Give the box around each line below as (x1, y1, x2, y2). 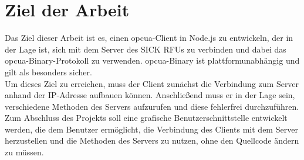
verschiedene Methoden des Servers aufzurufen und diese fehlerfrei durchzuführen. (5, 100, 299, 112)
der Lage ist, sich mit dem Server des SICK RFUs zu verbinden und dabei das (5, 43, 286, 55)
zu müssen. (5, 146, 44, 158)
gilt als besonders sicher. (5, 65, 92, 78)
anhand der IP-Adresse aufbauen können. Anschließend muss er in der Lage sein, (5, 89, 295, 101)
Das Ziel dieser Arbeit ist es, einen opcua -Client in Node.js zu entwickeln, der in (5, 32, 293, 44)
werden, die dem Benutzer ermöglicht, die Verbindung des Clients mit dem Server (5, 123, 298, 135)
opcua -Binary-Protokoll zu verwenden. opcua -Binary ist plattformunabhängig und (5, 54, 300, 67)
